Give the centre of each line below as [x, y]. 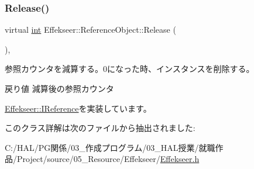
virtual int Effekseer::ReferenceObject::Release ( [90, 30]
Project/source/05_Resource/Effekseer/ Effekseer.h [108, 159]
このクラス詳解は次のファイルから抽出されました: [100, 128]
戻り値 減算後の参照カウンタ [59, 88]
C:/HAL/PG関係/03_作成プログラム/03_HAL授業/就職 [110, 147]
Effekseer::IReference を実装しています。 [78, 108]
